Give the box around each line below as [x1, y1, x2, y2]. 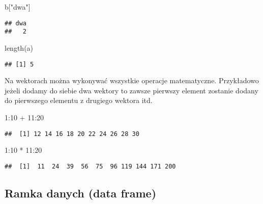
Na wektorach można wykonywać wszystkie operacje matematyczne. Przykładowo [5, 75, 259, 86]
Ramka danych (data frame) [5, 185, 157, 200]
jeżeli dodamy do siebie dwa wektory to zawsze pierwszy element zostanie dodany [5, 85, 258, 95]
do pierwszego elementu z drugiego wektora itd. [5, 95, 153, 106]
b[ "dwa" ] [5, 2, 31, 12]
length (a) [5, 42, 34, 53]
